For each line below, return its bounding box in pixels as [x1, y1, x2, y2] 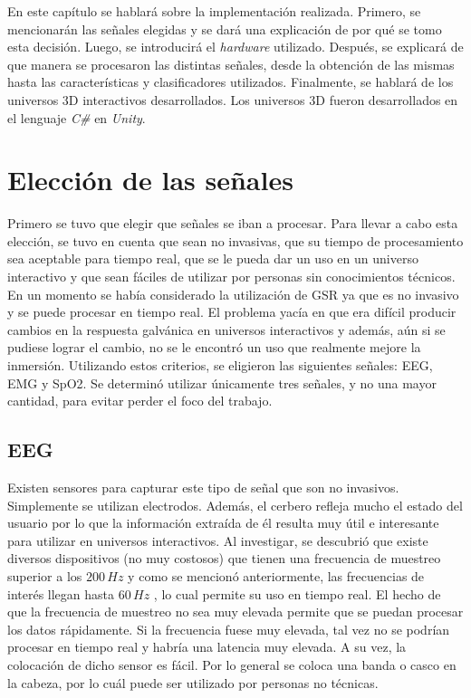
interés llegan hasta [7, 584, 115, 603]
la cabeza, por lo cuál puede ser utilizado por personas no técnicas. [7, 673, 379, 692]
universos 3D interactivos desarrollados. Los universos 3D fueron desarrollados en [7, 90, 458, 109]
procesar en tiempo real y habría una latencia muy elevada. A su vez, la [7, 637, 407, 656]
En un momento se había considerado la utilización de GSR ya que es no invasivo [7, 284, 459, 303]
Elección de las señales [7, 161, 293, 198]
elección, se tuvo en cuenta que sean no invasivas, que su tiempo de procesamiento [7, 231, 464, 250]
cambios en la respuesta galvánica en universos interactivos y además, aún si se [7, 320, 446, 339]
